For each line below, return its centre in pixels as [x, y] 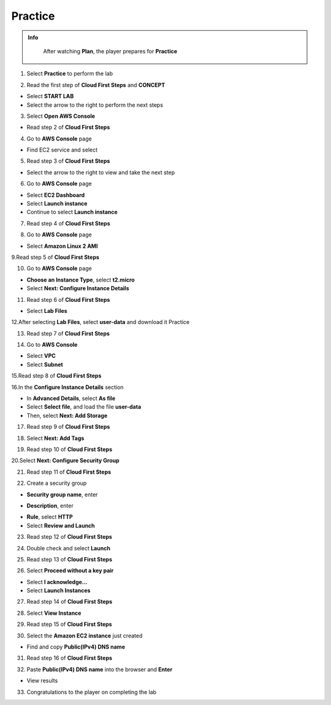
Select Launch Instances [59, 591]
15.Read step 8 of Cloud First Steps [56, 376]
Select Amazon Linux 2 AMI [62, 246]
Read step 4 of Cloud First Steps [68, 223]
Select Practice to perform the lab [70, 74]
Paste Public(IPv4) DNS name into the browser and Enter [100, 669]
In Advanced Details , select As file [71, 398]
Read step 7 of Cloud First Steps [68, 333]
